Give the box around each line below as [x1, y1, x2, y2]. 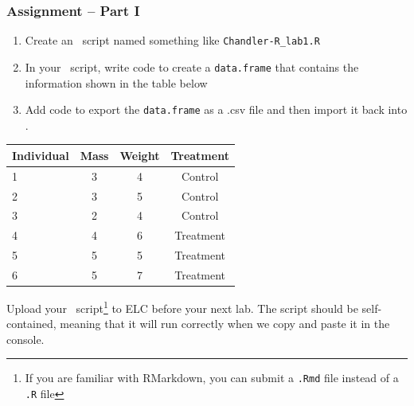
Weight [119, 146, 160, 163]
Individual [12, 146, 69, 163]
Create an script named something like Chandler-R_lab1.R [25, 32, 320, 49]
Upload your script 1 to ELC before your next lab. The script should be [6, 298, 358, 316]
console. [6, 330, 45, 347]
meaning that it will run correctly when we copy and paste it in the [60, 315, 390, 332]
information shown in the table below [25, 74, 208, 91]
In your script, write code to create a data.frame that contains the [25, 58, 359, 75]
